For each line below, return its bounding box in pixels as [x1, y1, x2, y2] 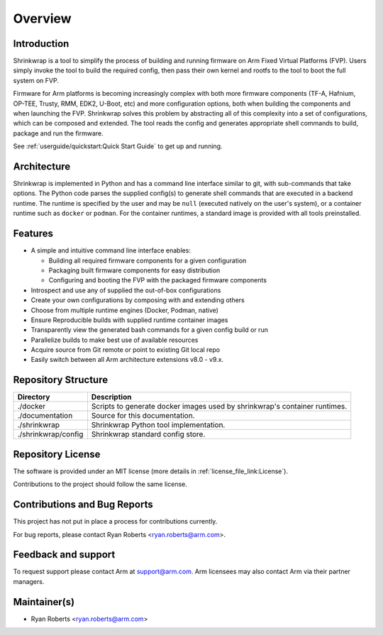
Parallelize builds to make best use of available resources [30, 336, 199, 344]
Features [13, 228, 53, 240]
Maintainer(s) [13, 596, 74, 608]
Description [91, 392, 132, 402]
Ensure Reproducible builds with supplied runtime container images [30, 316, 228, 324]
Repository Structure [13, 374, 109, 386]
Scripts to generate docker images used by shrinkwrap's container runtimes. [91, 402, 348, 412]
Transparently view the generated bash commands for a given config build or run [30, 326, 269, 334]
